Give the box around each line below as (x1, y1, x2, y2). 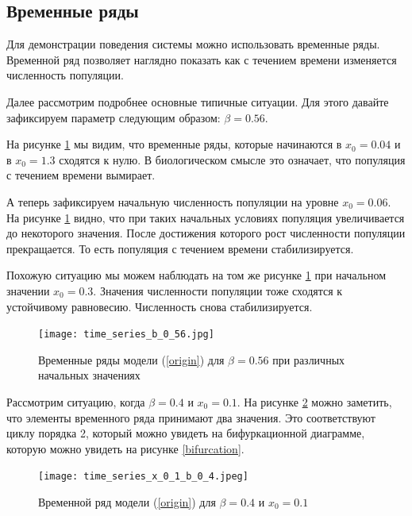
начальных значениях (38, 367, 141, 383)
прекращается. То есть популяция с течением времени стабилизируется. (6, 240, 354, 256)
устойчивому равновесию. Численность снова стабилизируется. (6, 298, 313, 314)
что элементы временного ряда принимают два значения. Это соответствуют (6, 409, 375, 426)
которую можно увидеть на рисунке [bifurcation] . (6, 440, 245, 456)
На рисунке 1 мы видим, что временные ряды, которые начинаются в (6, 136, 342, 152)
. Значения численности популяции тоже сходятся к (93, 282, 343, 298)
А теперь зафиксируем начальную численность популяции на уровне (6, 193, 339, 210)
